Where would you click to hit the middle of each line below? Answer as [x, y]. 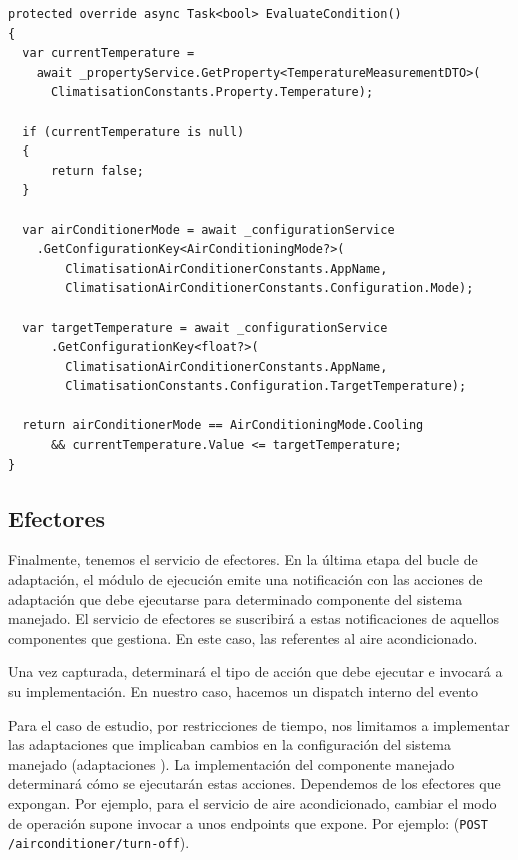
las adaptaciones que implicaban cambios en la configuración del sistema [229, 744]
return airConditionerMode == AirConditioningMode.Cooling [223, 425]
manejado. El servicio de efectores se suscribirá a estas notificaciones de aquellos [253, 618]
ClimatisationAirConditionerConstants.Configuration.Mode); [269, 288]
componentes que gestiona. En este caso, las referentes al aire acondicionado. [243, 637]
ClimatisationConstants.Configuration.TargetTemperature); [266, 386]
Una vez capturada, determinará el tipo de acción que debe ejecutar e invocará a [255, 671]
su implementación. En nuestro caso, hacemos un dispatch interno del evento [243, 691]
